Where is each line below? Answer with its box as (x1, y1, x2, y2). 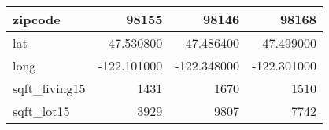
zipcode (13, 10, 61, 28)
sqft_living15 (13, 79, 86, 97)
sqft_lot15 (13, 102, 70, 120)
